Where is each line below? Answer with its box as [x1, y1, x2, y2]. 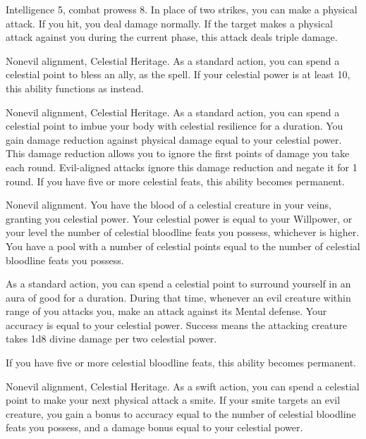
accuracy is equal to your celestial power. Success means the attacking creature [6, 317, 347, 332]
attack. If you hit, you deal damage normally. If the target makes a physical [6, 16, 333, 30]
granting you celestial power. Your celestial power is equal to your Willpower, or [6, 211, 353, 225]
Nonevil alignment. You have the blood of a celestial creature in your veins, [6, 197, 331, 212]
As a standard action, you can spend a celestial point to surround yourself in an [6, 276, 351, 291]
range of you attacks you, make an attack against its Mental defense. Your [6, 304, 327, 319]
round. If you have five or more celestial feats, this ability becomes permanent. [6, 173, 345, 188]
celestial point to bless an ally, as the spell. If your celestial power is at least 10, [6, 67, 350, 82]
